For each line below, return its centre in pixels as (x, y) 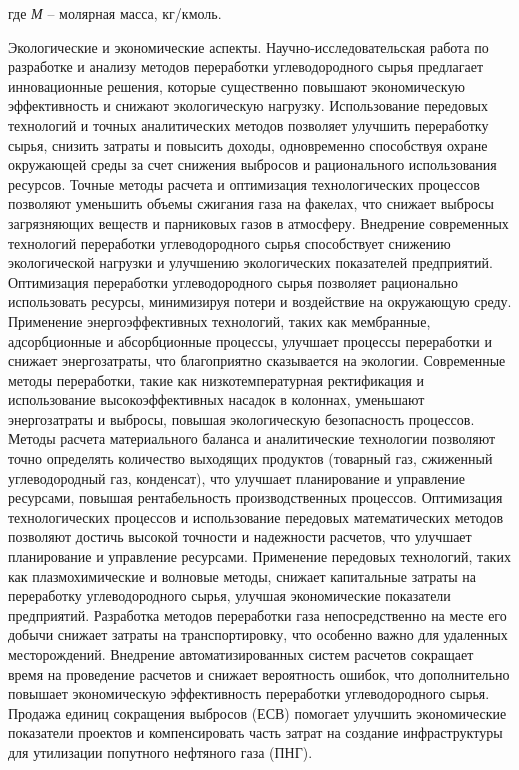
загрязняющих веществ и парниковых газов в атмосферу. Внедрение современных (258, 222)
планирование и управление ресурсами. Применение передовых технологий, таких (259, 556)
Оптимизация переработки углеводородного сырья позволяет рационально (233, 281)
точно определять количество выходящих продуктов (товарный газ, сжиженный (250, 458)
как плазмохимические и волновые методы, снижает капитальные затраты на (242, 575)
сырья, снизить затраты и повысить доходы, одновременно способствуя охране (248, 144)
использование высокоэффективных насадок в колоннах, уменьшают (216, 399)
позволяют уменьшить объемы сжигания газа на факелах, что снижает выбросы (251, 203)
